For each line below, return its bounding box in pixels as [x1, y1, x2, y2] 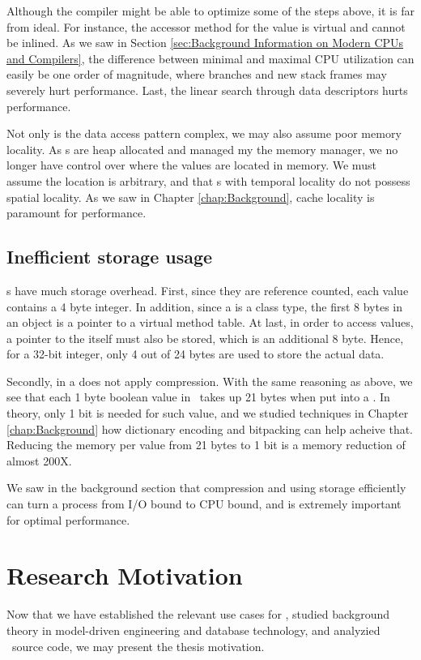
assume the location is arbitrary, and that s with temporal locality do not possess [6, 172, 410, 189]
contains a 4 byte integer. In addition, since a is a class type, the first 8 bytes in [6, 298, 403, 315]
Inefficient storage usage [6, 244, 213, 269]
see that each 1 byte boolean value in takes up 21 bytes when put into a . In [6, 388, 390, 405]
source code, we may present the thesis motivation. [11, 637, 265, 654]
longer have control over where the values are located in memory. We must [6, 156, 376, 174]
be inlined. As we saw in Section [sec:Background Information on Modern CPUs [6, 34, 404, 51]
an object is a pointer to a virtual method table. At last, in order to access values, [6, 314, 414, 331]
